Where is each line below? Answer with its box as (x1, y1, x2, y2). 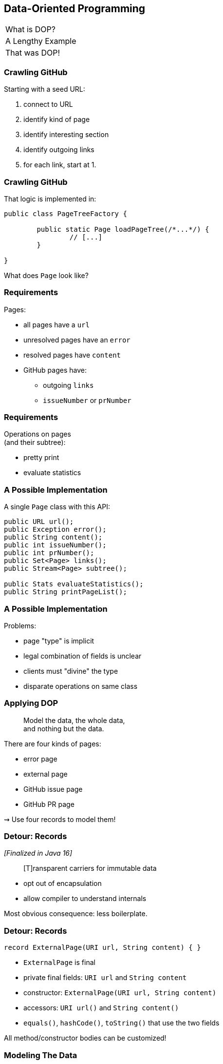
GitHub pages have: (23, 365, 87, 374)
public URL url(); (4, 518, 74, 526)
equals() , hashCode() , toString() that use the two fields (23, 1019, 220, 1027)
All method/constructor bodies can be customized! (4, 1034, 167, 1043)
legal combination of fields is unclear (23, 651, 142, 660)
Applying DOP (4, 698, 58, 708)
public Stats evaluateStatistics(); (4, 580, 144, 588)
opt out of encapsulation (23, 879, 102, 888)
